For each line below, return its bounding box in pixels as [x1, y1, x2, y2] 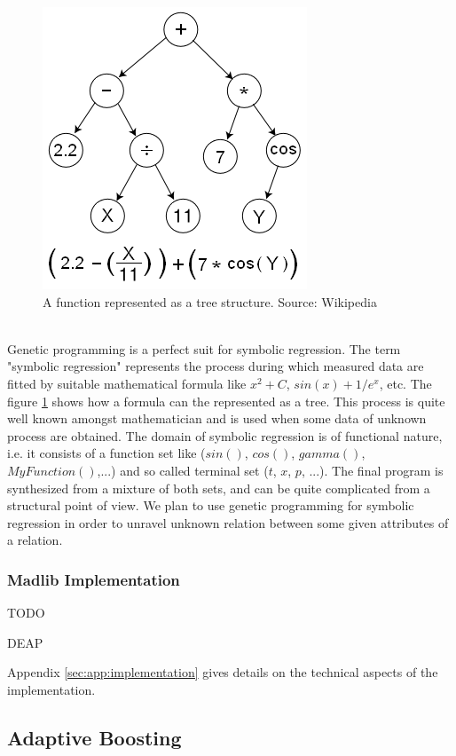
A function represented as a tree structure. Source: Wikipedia [43, 292, 377, 311]
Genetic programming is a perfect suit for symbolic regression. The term [7, 339, 401, 358]
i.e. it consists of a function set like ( [7, 444, 206, 462]
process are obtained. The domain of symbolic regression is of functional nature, [7, 426, 443, 445]
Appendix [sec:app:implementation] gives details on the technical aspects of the [7, 663, 438, 681]
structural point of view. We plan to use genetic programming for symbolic [7, 496, 414, 515]
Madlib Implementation [7, 568, 180, 590]
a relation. [7, 531, 63, 549]
